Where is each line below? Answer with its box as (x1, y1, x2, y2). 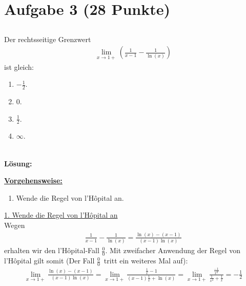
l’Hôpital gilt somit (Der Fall (4, 255, 95, 266)
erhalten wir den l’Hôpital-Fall (4, 245, 99, 256)
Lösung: (4, 158, 32, 168)
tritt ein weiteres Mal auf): (104, 255, 188, 266)
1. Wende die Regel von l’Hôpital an (4, 209, 118, 220)
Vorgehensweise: (4, 175, 63, 186)
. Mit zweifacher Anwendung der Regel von (105, 245, 240, 256)
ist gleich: (4, 61, 34, 72)
